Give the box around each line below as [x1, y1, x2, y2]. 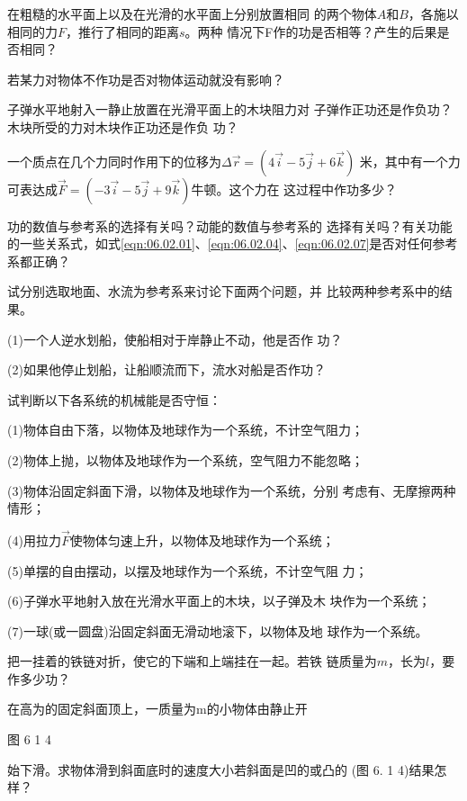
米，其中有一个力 [359, 151, 461, 170]
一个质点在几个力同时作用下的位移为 [7, 151, 221, 170]
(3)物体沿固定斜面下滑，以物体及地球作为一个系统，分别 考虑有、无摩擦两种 [7, 481, 456, 499]
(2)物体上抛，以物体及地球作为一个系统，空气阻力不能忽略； [7, 450, 364, 469]
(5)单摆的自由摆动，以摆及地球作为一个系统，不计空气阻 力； [7, 561, 368, 580]
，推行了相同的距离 [66, 22, 180, 40]
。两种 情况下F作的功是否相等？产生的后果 [184, 22, 437, 40]
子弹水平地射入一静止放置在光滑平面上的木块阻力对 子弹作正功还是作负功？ [7, 100, 453, 119]
